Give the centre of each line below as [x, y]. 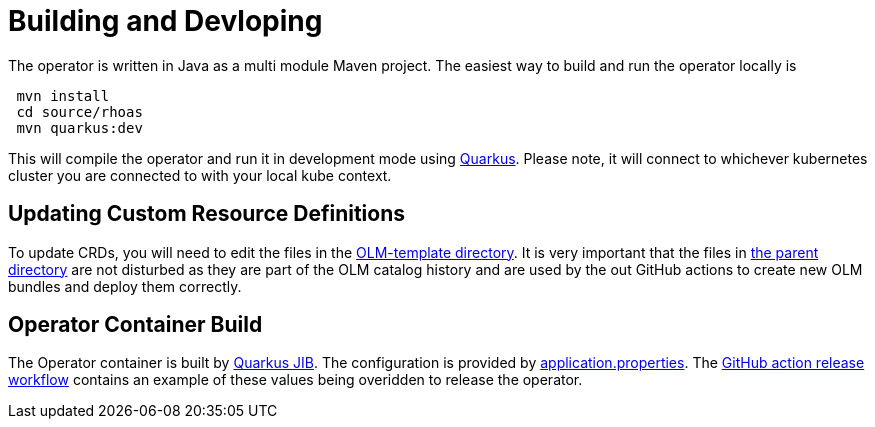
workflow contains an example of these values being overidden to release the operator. [295, 380]
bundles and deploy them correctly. [125, 286]
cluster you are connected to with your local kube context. [200, 175]
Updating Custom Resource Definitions [207, 214]
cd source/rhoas [79, 111]
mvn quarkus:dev [79, 127]
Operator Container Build [135, 325]
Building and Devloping [165, 21]
